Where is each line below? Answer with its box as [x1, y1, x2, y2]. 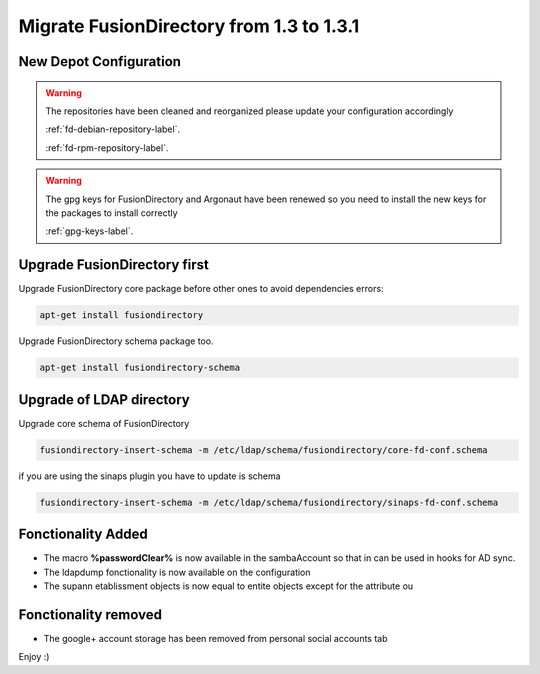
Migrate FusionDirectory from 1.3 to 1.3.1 [18, 15, 360, 37]
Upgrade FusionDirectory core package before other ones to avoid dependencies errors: [18, 283, 384, 295]
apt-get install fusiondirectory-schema [39, 362, 240, 374]
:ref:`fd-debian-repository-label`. [45, 123, 180, 135]
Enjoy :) [18, 651, 50, 663]
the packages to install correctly [45, 206, 179, 219]
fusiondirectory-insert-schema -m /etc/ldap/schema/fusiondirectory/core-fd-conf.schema [39, 444, 489, 455]
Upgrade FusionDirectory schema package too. [18, 335, 214, 347]
